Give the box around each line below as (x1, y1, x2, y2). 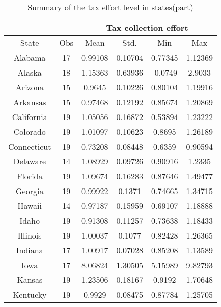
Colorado (13, 126, 46, 137)
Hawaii (17, 200, 42, 211)
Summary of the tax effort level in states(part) (27, 1, 194, 13)
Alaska (17, 66, 42, 78)
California (12, 111, 47, 123)
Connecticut (8, 140, 51, 152)
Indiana (16, 244, 43, 256)
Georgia (16, 185, 44, 197)
